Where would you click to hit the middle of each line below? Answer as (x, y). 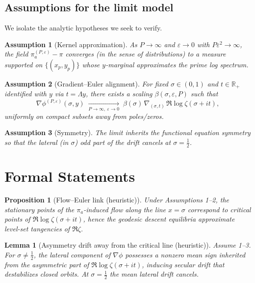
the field (16, 54)
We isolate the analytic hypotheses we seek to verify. (83, 28)
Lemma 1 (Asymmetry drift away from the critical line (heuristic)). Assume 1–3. (128, 245)
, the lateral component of (72, 254)
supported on (24, 64)
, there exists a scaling (119, 94)
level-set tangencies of (37, 228)
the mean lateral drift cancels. (154, 274)
